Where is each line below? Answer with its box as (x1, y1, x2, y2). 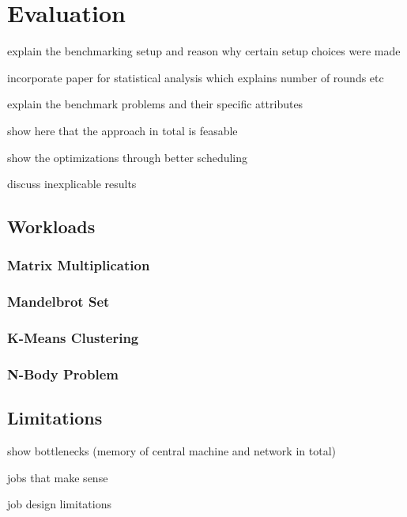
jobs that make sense (7, 469, 108, 485)
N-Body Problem (7, 364, 119, 383)
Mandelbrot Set (7, 292, 110, 311)
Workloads (7, 214, 96, 239)
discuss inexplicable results (7, 175, 137, 192)
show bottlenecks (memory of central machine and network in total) (7, 443, 336, 459)
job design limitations (7, 496, 112, 512)
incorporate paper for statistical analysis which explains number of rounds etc (7, 69, 384, 85)
